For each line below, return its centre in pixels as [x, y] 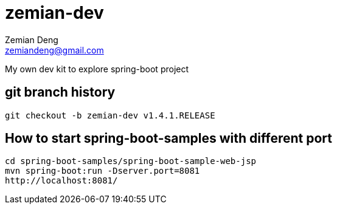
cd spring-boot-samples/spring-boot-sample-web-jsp [131, 161]
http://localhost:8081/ [61, 181]
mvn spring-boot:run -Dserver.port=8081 [102, 171]
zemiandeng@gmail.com [54, 50]
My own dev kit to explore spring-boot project [97, 69]
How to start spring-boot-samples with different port [168, 139]
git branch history [60, 92]
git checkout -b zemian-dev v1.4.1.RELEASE [110, 115]
